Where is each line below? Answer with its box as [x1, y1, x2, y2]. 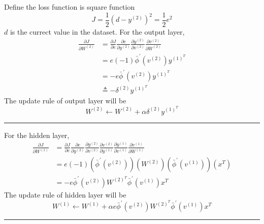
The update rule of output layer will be [4, 95, 126, 106]
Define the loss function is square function [4, 2, 135, 12]
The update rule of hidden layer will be [4, 189, 126, 200]
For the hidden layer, [4, 129, 70, 140]
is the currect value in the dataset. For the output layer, [10, 26, 185, 37]
